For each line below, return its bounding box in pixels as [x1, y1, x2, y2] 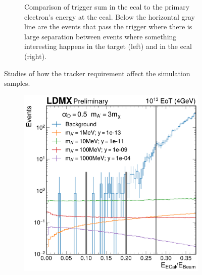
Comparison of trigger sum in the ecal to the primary [24, 2, 190, 12]
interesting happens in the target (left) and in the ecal [24, 41, 192, 51]
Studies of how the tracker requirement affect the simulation [4, 68, 190, 78]
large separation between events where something [24, 31, 177, 41]
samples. [4, 78, 30, 88]
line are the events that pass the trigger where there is [24, 21, 192, 32]
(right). [24, 50, 47, 61]
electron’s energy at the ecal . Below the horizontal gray [24, 11, 195, 22]
